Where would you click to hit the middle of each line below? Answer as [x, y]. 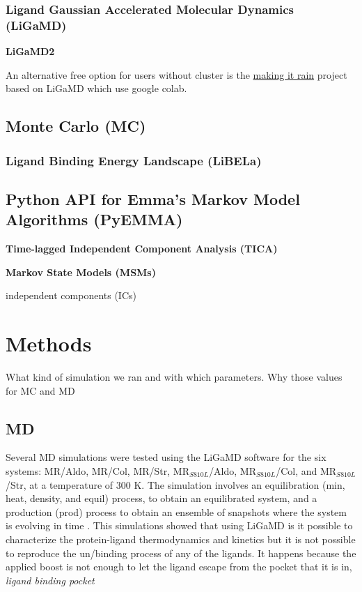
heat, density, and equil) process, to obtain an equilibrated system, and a [162, 498]
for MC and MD [40, 390]
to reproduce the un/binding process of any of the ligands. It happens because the [181, 553]
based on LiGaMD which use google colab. [96, 88]
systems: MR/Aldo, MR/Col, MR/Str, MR [97, 471]
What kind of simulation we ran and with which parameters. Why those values [174, 377]
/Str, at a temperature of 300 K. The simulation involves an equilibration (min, [175, 484]
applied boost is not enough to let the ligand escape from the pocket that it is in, [179, 567]
